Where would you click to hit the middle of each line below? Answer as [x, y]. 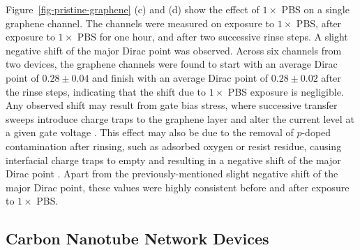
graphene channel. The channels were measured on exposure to [140, 23]
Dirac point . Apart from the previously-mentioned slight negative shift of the [172, 174]
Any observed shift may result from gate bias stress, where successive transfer [172, 105]
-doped [316, 132]
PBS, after [319, 23]
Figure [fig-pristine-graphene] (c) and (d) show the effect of [133, 9]
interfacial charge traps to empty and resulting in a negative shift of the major [173, 160]
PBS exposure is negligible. [286, 91]
